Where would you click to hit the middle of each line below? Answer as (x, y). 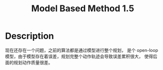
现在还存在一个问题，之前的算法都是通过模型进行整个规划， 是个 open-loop (82, 50)
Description (30, 36)
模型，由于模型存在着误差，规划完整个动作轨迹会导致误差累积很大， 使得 (79, 56)
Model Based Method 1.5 (83, 9)
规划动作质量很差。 (33, 62)
